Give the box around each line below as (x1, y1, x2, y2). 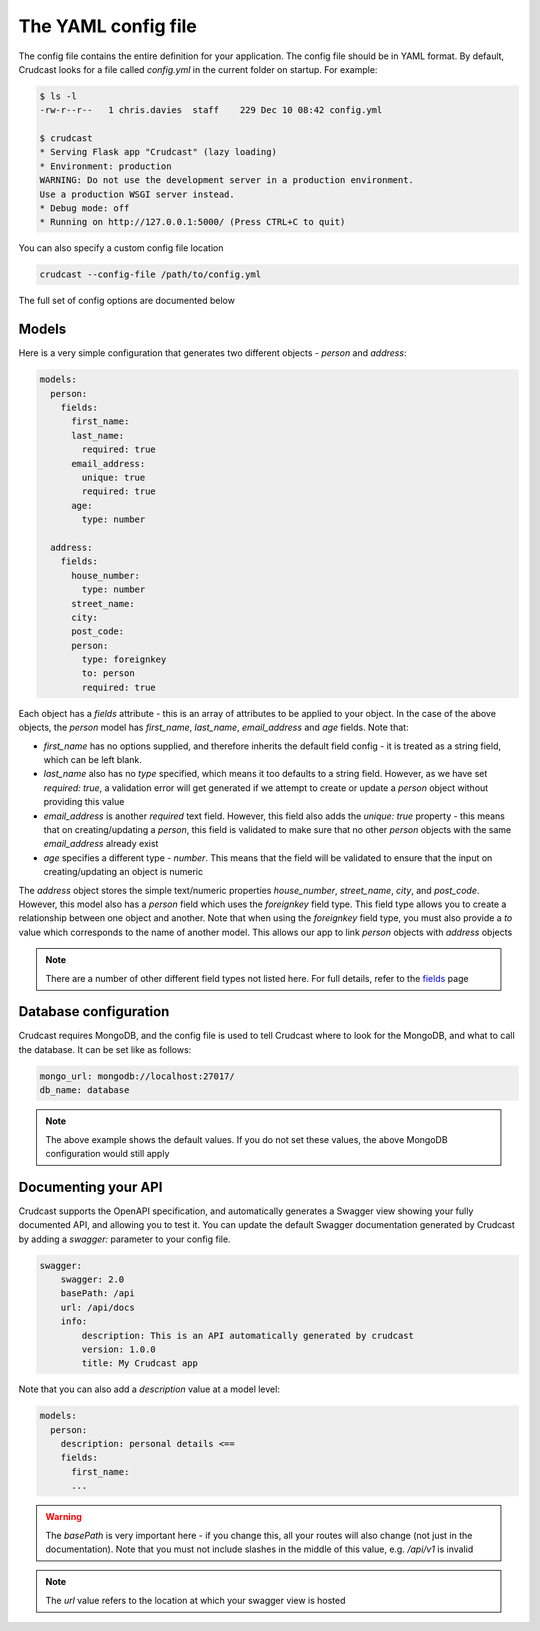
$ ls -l (39, 90, 77, 102)
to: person (81, 668, 135, 679)
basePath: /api (60, 1288, 135, 1299)
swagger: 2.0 (60, 1274, 125, 1285)
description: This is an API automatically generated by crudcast (81, 1330, 415, 1341)
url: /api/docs (60, 1301, 135, 1313)
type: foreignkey (81, 654, 167, 665)
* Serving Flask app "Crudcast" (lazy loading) (39, 146, 277, 158)
